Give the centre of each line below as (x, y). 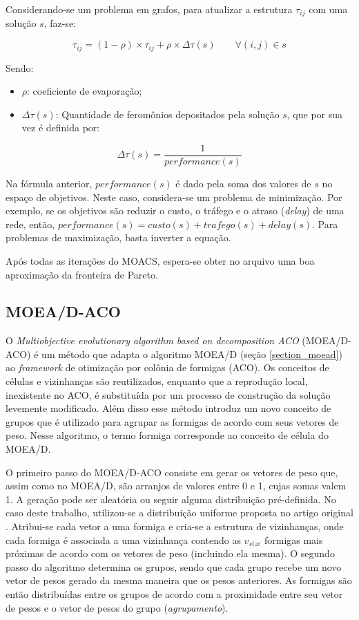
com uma (328, 9)
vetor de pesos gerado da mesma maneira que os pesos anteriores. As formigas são (179, 580)
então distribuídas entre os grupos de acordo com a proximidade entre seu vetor (174, 593)
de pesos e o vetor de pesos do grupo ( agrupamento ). (117, 607)
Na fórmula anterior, (49, 183)
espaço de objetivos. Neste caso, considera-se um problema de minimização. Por (174, 197)
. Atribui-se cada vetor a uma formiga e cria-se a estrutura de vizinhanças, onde (175, 526)
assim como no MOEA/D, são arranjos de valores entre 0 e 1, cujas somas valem (176, 486)
